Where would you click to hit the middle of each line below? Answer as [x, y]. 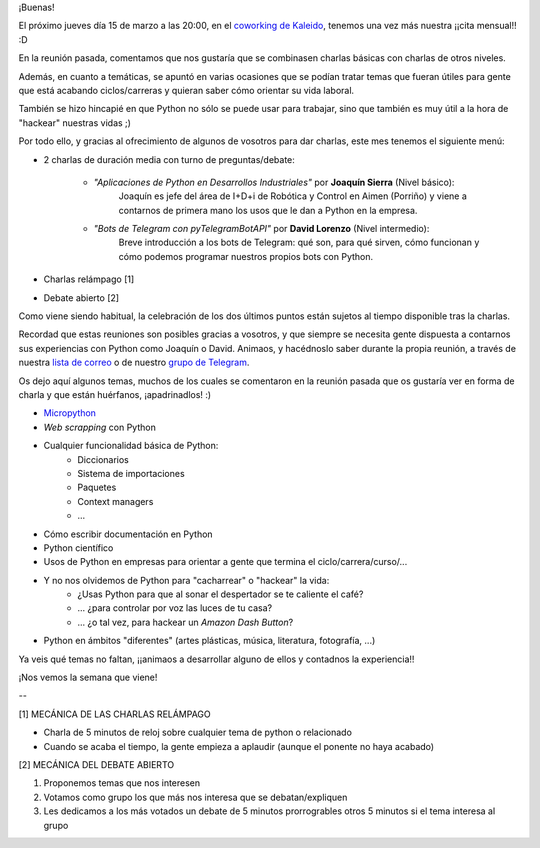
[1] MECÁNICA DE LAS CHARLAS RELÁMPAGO [115, 714]
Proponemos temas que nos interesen [122, 783]
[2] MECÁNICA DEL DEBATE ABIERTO [96, 764]
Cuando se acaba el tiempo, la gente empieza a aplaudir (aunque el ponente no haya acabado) [239, 746]
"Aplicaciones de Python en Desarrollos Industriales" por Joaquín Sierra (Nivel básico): [274, 182]
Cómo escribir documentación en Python [128, 534]
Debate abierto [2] [81, 297]
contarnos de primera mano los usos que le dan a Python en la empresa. [268, 210]
